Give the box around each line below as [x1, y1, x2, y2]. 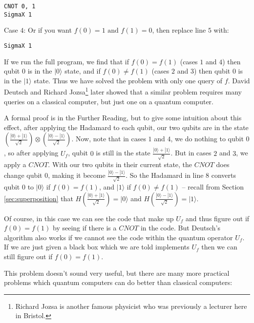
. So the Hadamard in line [126, 170, 204, 180]
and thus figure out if [186, 213, 250, 223]
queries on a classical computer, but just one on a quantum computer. [4, 96, 213, 106]
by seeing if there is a [53, 223, 117, 233]
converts [211, 170, 236, 180]
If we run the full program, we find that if [4, 56, 129, 66]
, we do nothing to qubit [170, 133, 244, 144]
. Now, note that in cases [71, 133, 146, 144]
